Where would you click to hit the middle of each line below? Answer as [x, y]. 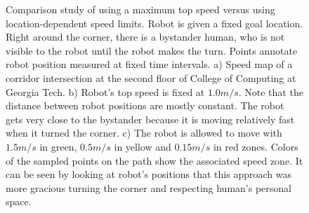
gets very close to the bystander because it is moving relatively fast [150, 119]
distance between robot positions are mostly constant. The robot [145, 105]
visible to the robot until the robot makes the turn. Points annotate [152, 50]
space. [19, 201]
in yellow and [143, 146]
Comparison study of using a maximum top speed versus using [140, 9]
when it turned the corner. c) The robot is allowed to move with [144, 133]
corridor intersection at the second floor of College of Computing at [151, 77]
